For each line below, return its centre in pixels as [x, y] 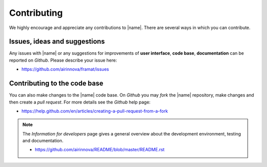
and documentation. [43, 141]
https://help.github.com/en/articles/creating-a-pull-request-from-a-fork [95, 111]
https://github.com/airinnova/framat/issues [65, 69]
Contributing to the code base [56, 83]
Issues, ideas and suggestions [57, 42]
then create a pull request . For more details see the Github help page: [80, 102]
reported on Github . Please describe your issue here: [63, 60]
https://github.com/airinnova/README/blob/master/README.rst [100, 150]
